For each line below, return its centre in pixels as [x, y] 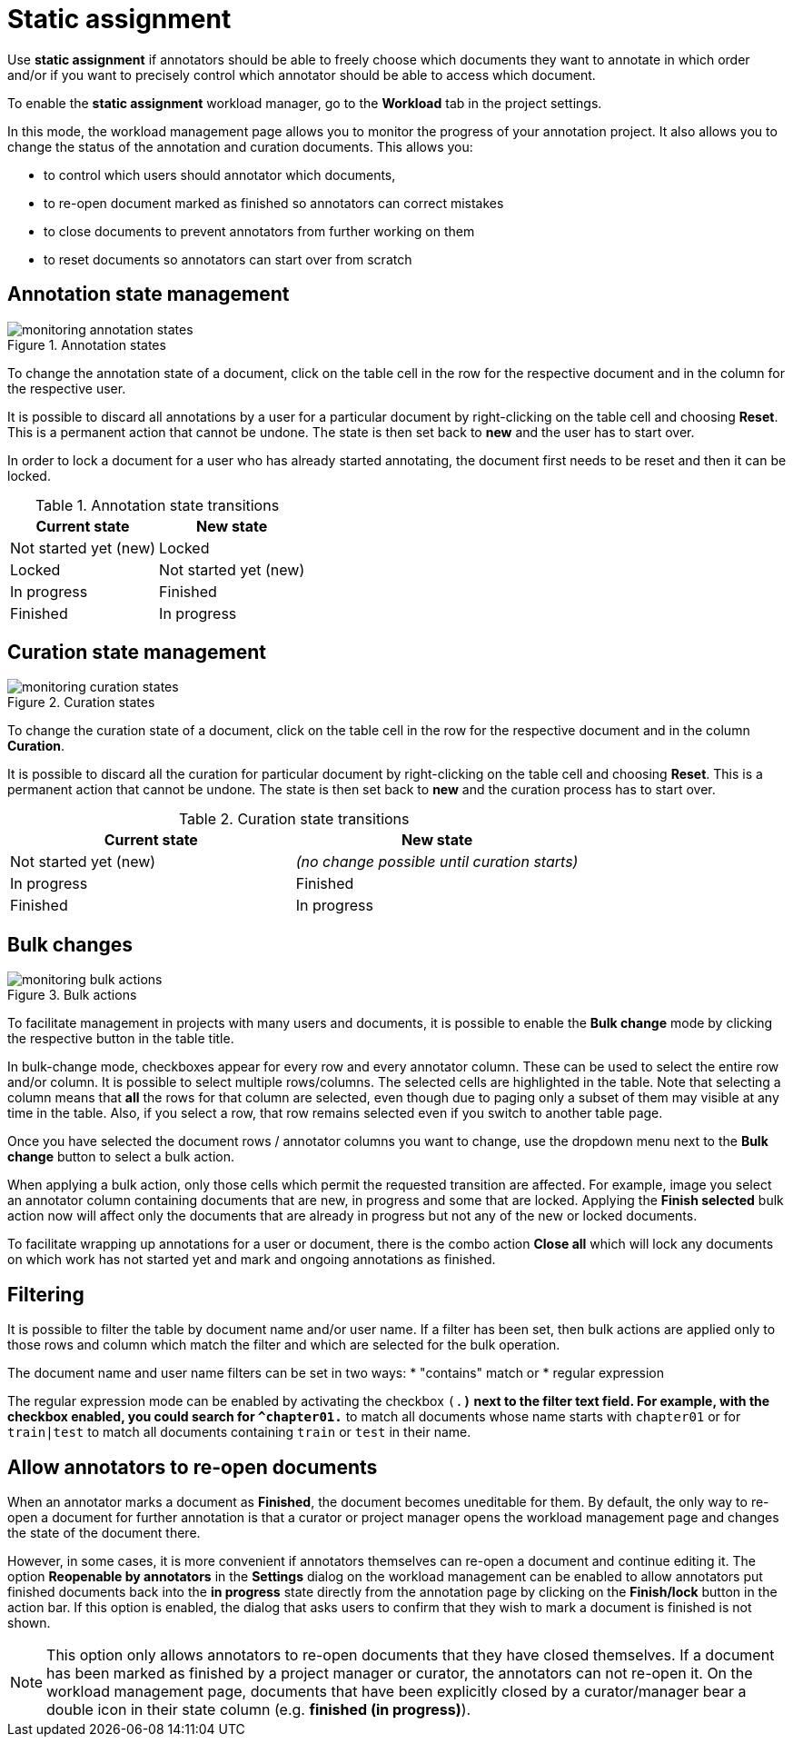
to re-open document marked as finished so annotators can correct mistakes [274, 203]
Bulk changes [70, 944]
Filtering [46, 1294]
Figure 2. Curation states [81, 703]
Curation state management [137, 653]
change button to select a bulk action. [121, 1157]
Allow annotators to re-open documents [193, 1467]
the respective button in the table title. [121, 1039]
